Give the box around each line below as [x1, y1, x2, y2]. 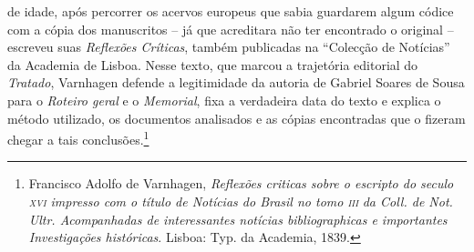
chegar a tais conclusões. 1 [7, 127, 149, 148]
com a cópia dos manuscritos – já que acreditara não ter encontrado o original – [7, 19, 454, 38]
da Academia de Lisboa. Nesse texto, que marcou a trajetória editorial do [7, 55, 418, 74]
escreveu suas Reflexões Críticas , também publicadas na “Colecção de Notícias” [7, 37, 450, 56]
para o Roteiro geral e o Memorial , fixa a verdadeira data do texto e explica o [7, 90, 441, 109]
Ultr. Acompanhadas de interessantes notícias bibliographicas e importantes [28, 209, 448, 228]
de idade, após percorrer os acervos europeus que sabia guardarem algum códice [7, 2, 454, 20]
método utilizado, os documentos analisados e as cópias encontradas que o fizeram [7, 108, 466, 127]
